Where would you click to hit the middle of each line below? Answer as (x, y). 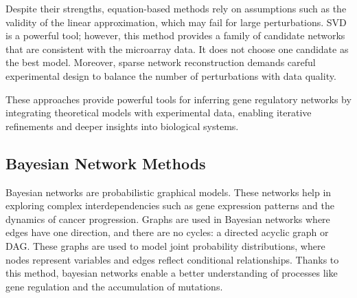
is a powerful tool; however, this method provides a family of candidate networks (175, 35)
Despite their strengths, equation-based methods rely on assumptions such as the (176, 8)
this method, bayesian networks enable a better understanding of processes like (172, 273)
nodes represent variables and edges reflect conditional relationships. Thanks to (172, 259)
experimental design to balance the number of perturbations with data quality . (171, 75)
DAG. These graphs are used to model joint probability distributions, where (165, 245)
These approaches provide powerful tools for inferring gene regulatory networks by (178, 99)
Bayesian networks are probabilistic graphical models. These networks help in (169, 192)
